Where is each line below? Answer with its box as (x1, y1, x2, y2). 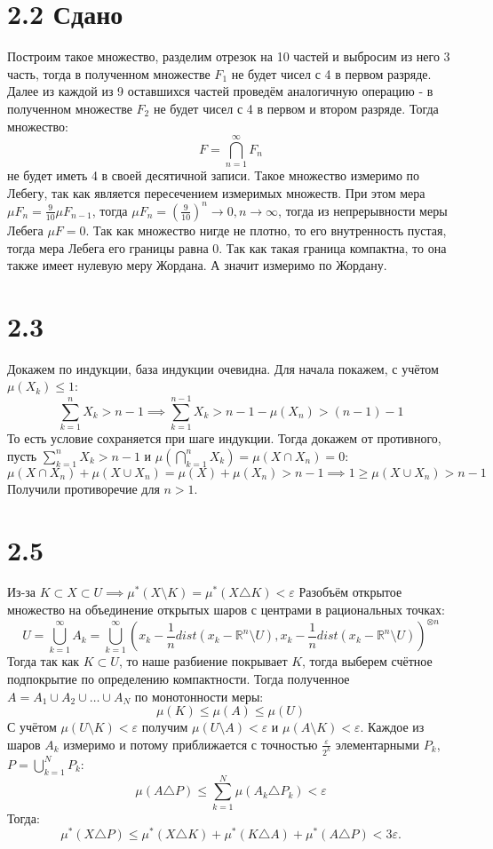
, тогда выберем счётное (302, 652, 433, 670)
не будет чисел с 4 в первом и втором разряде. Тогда (153, 99, 439, 117)
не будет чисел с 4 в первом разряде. (231, 64, 432, 83)
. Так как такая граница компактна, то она (219, 238, 447, 257)
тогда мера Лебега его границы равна (7, 238, 209, 257)
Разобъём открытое (298, 583, 402, 601)
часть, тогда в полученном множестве (7, 64, 211, 83)
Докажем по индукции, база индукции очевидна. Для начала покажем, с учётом (7, 359, 439, 377)
